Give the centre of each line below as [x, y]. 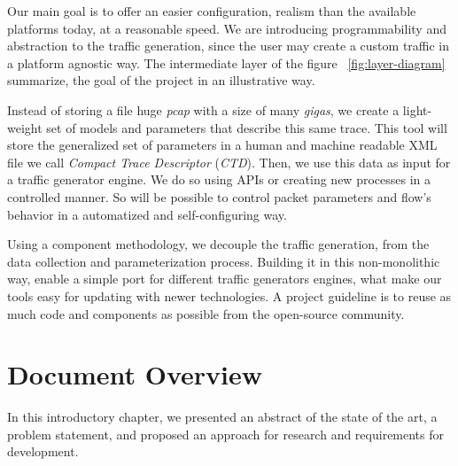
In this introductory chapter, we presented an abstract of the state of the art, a [222, 417]
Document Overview [135, 374]
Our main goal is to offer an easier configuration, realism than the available [212, 11]
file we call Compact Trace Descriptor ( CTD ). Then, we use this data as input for [229, 162]
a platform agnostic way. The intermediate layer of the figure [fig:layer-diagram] [226, 62]
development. [43, 451]
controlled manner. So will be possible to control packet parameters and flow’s [219, 196]
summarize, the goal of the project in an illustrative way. [161, 80]
